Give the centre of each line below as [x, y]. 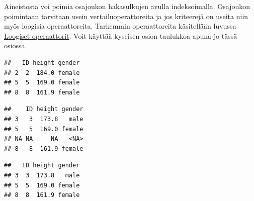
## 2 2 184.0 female [42, 73]
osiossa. [16, 45]
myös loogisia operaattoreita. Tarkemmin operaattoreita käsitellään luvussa [120, 26]
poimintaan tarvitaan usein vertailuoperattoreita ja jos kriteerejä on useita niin [126, 16]
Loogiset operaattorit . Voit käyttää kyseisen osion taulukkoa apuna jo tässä [121, 35]
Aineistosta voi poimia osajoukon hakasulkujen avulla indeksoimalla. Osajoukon [127, 6]
